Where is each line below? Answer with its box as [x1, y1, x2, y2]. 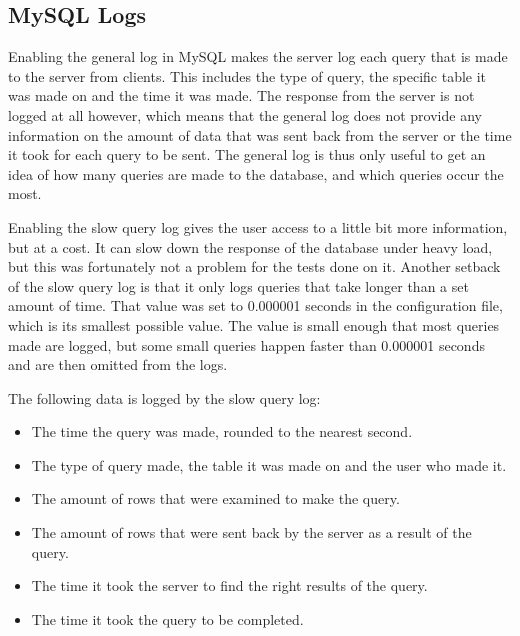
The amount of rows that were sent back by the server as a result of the [31, 522, 472, 543]
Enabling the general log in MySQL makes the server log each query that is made [8, 46, 508, 67]
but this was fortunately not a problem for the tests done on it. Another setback [8, 256, 501, 277]
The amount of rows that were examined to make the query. [31, 488, 400, 509]
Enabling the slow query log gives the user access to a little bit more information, [8, 216, 508, 237]
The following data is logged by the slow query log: [8, 387, 321, 408]
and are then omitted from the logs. [8, 354, 228, 375]
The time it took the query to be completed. [31, 608, 304, 629]
